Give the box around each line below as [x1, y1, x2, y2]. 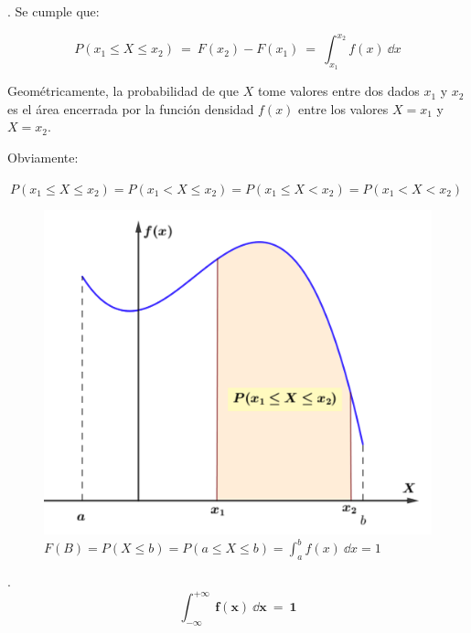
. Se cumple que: [7, 2, 100, 20]
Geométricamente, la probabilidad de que [7, 81, 239, 100]
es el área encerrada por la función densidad [7, 99, 254, 118]
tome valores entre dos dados [257, 81, 420, 100]
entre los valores [298, 99, 389, 118]
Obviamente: [7, 148, 79, 167]
